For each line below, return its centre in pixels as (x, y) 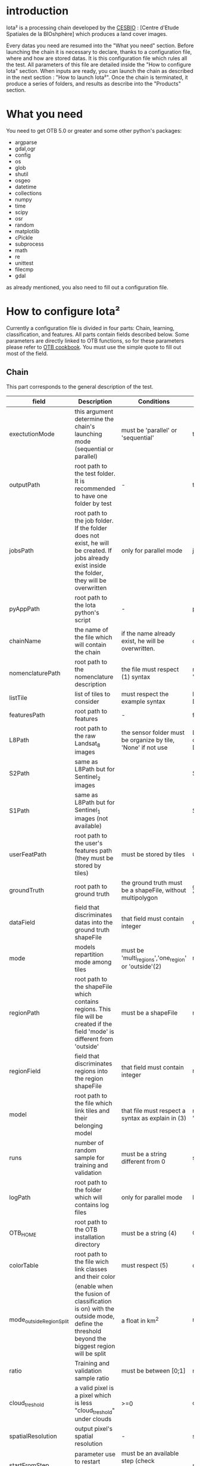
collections (28, 193)
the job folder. (94, 520)
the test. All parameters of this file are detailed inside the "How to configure (99, 65)
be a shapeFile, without (154, 890)
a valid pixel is (94, 1388)
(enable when (93, 1287)
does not (87, 535)
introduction (37, 11)
